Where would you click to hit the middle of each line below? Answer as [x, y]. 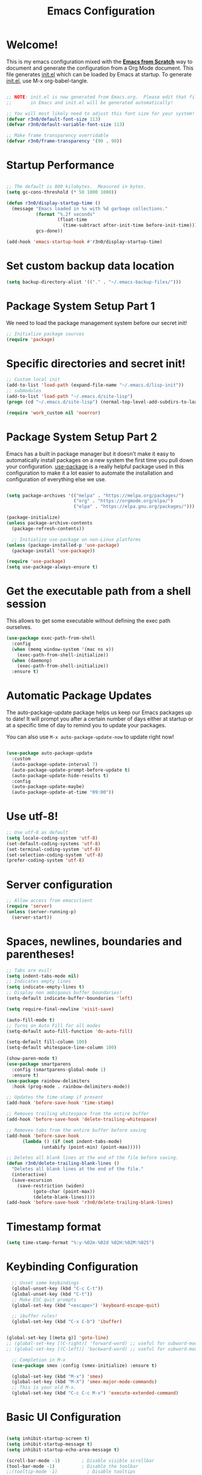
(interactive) [29, 1175]
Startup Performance [60, 165]
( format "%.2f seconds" [66, 214]
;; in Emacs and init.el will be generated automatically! [90, 103]
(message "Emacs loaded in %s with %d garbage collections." [90, 209]
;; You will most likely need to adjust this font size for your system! [101, 113]
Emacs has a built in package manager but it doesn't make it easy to [91, 454]
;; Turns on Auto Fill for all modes [54, 1026]
